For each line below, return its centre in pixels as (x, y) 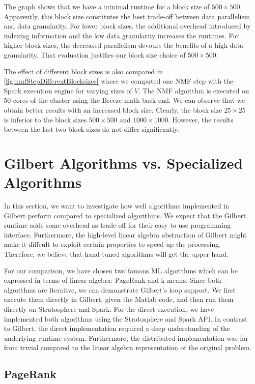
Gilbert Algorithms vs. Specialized (124, 162)
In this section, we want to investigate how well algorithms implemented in (117, 206)
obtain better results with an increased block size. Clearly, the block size (113, 109)
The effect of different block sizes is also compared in (84, 71)
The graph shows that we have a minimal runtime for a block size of (107, 6)
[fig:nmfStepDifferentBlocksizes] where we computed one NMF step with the (119, 81)
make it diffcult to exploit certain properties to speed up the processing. (113, 244)
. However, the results (201, 119)
